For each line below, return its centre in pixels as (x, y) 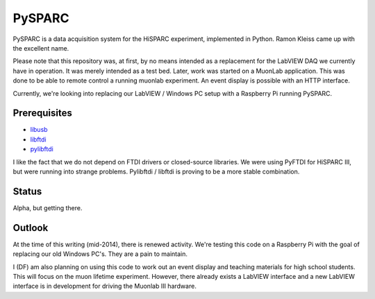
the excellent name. (41, 48)
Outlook (31, 228)
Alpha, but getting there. (48, 207)
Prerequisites (42, 113)
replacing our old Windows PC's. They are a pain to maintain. (100, 254)
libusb (39, 130)
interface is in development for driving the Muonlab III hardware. (105, 286)
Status (27, 191)
